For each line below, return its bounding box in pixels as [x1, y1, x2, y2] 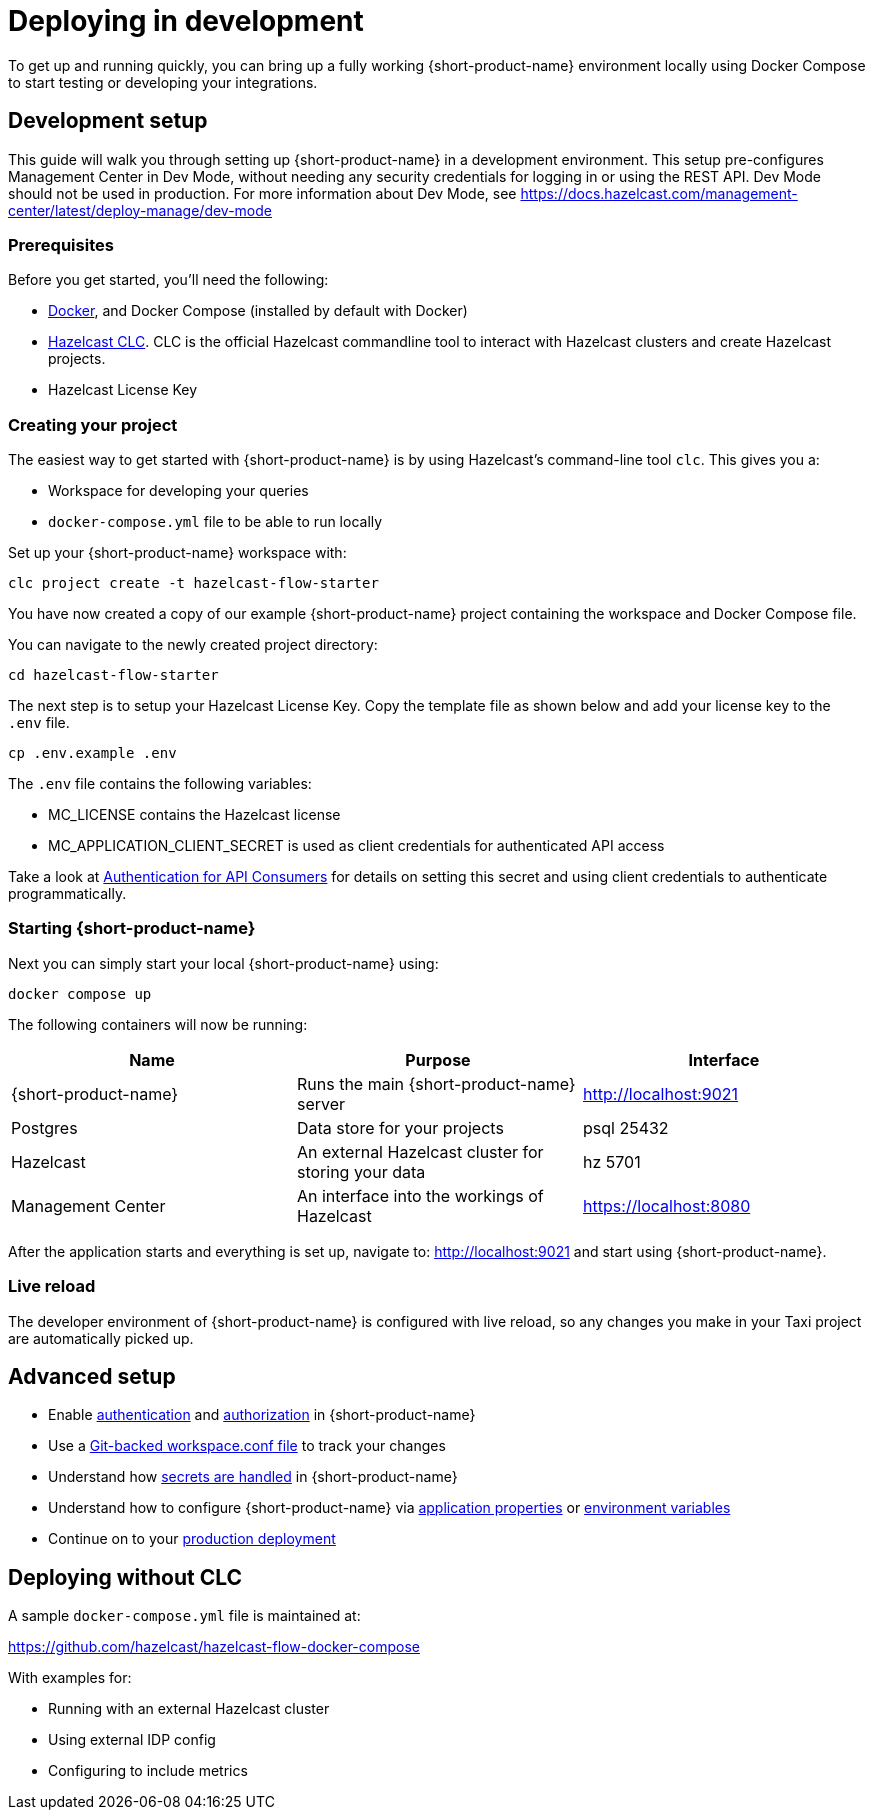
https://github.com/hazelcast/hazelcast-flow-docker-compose [8, 1638, 420, 1656]
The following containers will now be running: [8, 1015, 308, 1033]
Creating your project [8, 414, 178, 435]
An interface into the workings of [296, 1185, 544, 1206]
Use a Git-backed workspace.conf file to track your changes [48, 1437, 446, 1455]
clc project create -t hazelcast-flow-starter [8, 575, 379, 592]
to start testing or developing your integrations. [8, 73, 318, 91]
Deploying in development [8, 4, 364, 38]
